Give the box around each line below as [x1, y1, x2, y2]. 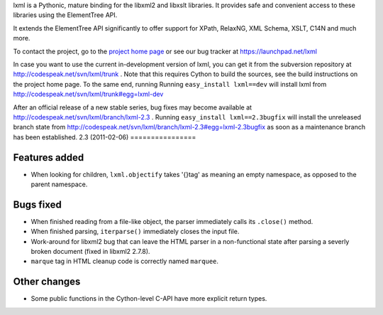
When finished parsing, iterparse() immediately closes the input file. [30, 228, 240, 236]
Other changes [13, 276, 81, 288]
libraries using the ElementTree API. [13, 11, 118, 19]
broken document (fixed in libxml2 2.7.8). [30, 247, 150, 256]
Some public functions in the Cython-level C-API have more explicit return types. [30, 294, 267, 303]
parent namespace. [30, 180, 88, 188]
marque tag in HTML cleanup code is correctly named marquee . [30, 257, 219, 266]
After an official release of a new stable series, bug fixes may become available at [13, 103, 252, 112]
